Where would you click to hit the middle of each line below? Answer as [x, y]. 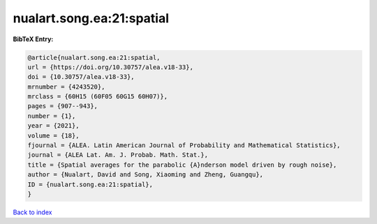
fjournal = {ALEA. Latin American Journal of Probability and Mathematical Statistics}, [184, 145]
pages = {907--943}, [62, 106]
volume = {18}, [53, 135]
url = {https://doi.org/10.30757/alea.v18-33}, [110, 67]
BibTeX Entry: [33, 39]
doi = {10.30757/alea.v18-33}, [81, 77]
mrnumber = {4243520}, [66, 87]
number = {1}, [52, 116]
